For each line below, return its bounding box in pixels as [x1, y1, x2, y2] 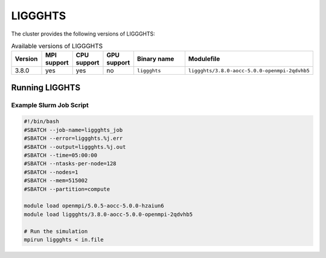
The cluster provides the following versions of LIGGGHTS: [11, 30, 155, 37]
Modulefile [188, 55, 220, 63]
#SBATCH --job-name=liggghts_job [24, 127, 123, 133]
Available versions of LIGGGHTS [11, 42, 103, 51]
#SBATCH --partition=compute [24, 186, 110, 192]
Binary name [136, 55, 174, 63]
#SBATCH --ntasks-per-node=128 [24, 160, 117, 167]
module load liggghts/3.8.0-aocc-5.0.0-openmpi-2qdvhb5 [24, 211, 193, 218]
